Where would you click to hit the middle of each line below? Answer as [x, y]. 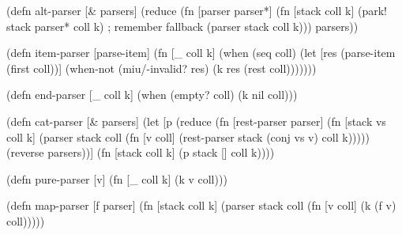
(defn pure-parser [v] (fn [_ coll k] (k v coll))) [117, 178]
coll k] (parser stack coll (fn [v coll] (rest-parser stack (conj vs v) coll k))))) [188, 136]
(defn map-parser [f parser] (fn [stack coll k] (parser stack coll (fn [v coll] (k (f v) [201, 205]
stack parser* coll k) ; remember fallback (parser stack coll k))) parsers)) [182, 26]
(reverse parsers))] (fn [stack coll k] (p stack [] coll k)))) [141, 152]
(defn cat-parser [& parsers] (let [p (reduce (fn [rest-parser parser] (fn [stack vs [196, 121]
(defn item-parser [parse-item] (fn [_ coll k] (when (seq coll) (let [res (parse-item [201, 53]
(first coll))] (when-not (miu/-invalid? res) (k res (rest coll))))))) [162, 68]
